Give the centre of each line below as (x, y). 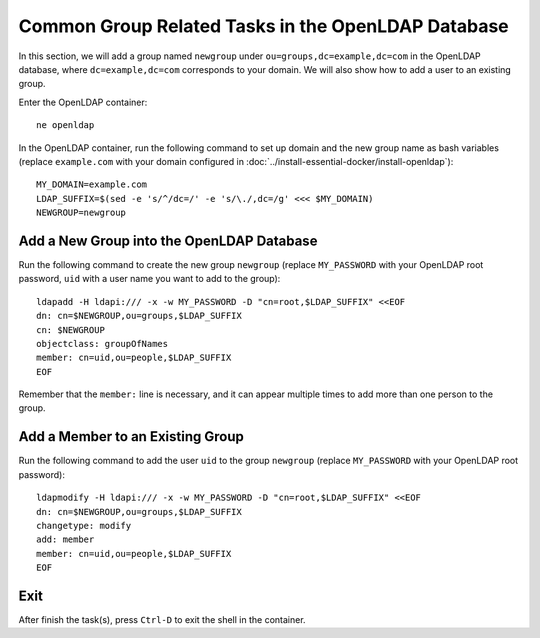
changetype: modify (84, 525)
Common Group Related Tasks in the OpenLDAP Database (263, 26)
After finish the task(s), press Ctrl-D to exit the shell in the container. (162, 620)
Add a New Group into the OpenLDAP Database (168, 240)
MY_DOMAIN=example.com (92, 184)
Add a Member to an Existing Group (131, 436)
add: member (65, 539)
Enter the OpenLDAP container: (83, 102)
